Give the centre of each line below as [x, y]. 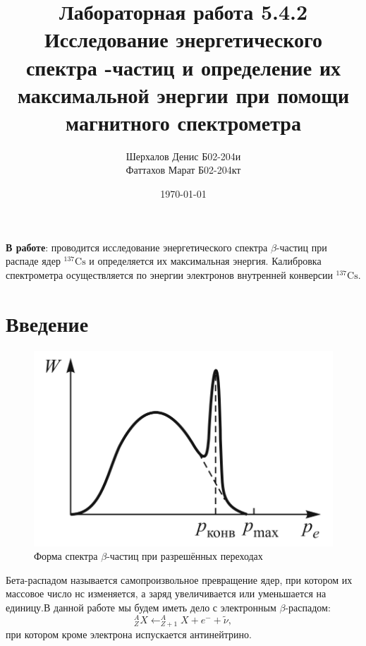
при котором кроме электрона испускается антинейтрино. [129, 634]
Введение [47, 323]
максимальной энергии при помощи [183, 94]
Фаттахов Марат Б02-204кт [183, 170]
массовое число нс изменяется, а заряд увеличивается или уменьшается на [166, 593]
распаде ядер [33, 261]
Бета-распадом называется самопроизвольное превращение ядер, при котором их [179, 579]
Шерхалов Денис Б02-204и [183, 156]
